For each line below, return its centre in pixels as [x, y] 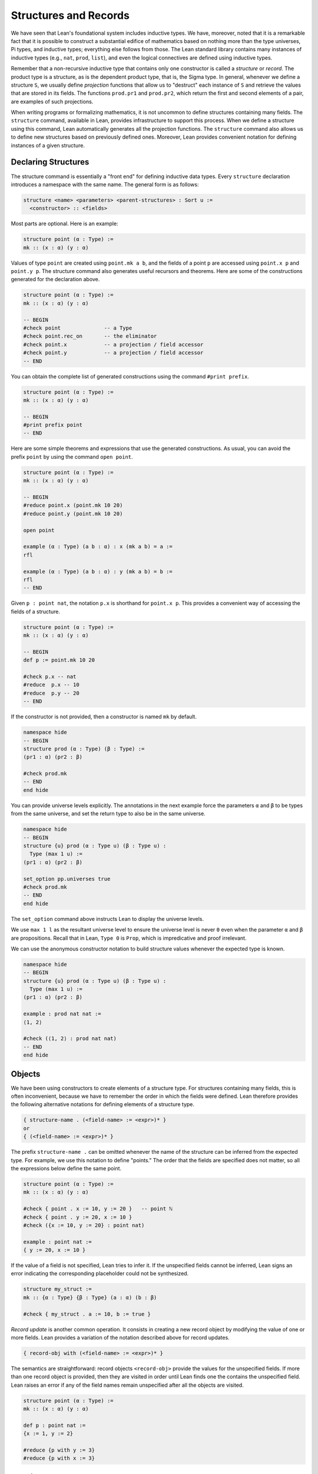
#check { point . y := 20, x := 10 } [78, 1217]
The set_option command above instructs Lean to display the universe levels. [107, 919]
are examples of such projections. [52, 101]
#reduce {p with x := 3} [59, 1458]
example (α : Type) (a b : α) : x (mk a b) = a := [98, 547]
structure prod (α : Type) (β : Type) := [84, 748]
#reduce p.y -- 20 [51, 693]
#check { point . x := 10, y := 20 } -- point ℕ [98, 1209]
